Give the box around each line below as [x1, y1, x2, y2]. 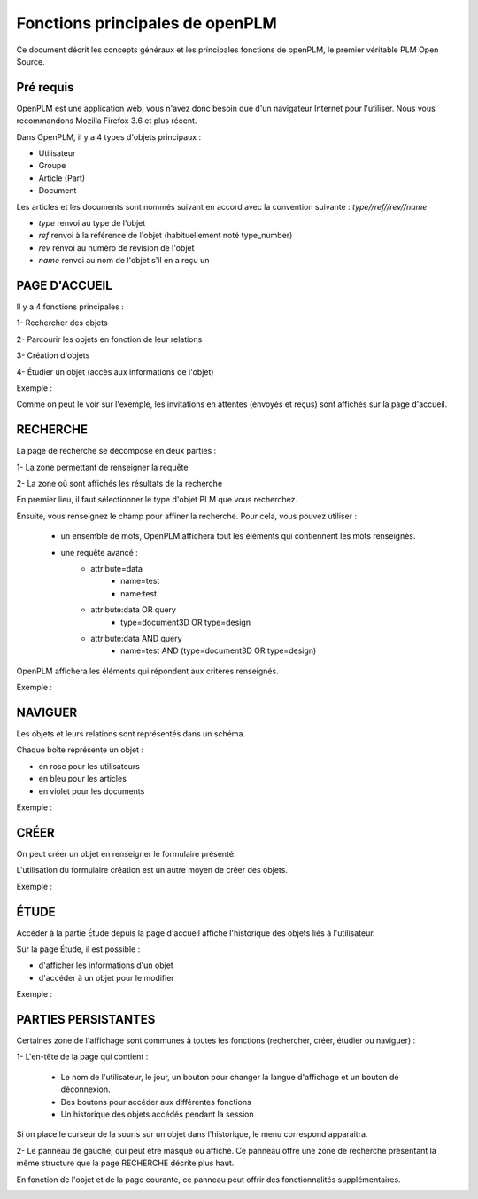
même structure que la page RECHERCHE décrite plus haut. [16, 1157, 235, 1169]
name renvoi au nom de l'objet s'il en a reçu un [38, 255, 210, 266]
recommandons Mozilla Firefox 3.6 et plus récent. [16, 115, 197, 126]
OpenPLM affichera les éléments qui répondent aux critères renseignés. [16, 666, 279, 676]
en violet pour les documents [38, 785, 145, 797]
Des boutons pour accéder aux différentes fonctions [60, 1096, 251, 1107]
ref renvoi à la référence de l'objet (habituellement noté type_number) [38, 230, 293, 241]
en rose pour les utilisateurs [38, 760, 141, 771]
